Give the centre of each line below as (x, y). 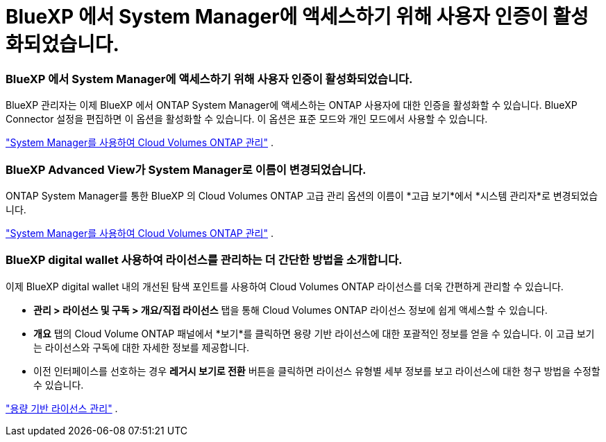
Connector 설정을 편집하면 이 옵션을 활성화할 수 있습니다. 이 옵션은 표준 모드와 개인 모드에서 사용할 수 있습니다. (247, 119)
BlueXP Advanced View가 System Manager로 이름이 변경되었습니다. (186, 169)
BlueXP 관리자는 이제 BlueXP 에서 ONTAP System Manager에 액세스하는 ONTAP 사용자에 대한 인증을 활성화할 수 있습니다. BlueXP (292, 105)
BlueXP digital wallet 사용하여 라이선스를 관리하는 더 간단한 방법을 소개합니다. (204, 260)
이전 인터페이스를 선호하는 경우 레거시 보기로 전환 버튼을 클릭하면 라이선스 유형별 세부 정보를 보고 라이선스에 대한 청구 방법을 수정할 (317, 371)
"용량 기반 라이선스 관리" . (62, 408)
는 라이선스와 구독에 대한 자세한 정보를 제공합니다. (142, 347)
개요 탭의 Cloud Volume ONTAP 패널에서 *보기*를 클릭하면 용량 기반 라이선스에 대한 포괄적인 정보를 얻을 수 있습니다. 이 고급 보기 (314, 333)
